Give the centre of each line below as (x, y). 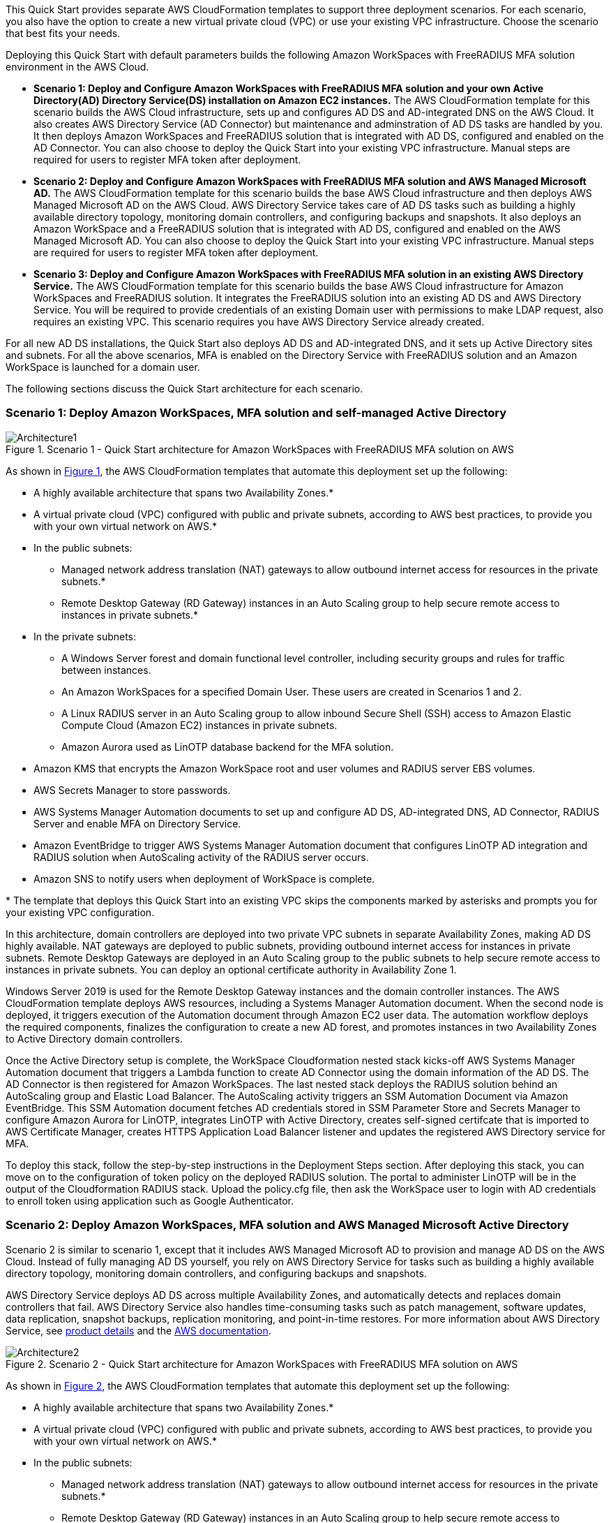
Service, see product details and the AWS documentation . (138, 1330)
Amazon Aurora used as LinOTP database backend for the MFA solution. (228, 746)
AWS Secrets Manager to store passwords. (132, 790)
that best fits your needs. (63, 33)
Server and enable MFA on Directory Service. (137, 823)
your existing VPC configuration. (80, 912)
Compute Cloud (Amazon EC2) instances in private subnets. (199, 725)
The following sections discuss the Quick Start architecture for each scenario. (184, 389)
